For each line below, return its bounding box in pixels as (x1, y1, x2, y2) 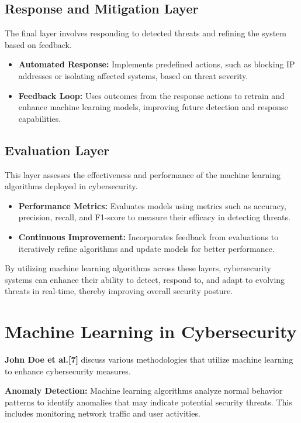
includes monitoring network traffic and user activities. (5, 407, 200, 419)
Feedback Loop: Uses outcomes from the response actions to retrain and (18, 89, 285, 101)
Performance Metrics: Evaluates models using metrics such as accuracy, (18, 199, 287, 211)
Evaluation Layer (5, 141, 110, 159)
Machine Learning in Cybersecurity (5, 319, 297, 343)
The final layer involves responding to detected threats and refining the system (5, 27, 286, 39)
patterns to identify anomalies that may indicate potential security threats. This (5, 395, 292, 408)
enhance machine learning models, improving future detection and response (18, 101, 288, 113)
